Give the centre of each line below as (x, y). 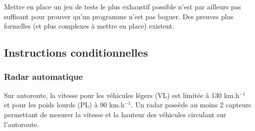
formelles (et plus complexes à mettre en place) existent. (89, 26)
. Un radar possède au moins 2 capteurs (191, 105)
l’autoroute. (21, 124)
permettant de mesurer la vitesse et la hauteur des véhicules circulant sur (115, 114)
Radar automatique (43, 77)
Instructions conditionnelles (76, 52)
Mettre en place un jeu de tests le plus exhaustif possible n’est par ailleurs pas (123, 6)
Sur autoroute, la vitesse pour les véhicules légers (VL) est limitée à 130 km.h (122, 95)
